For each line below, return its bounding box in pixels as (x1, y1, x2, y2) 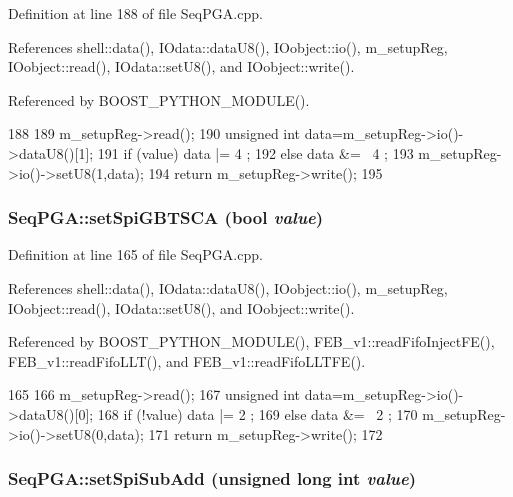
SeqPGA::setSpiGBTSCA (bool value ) (8, 205, 324, 230)
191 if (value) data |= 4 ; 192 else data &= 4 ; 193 (97, 142, 414, 163)
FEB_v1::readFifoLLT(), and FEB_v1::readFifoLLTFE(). (8, 350, 366, 371)
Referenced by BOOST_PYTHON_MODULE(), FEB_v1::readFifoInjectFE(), (8, 331, 495, 352)
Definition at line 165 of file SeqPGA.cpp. (8, 244, 263, 265)
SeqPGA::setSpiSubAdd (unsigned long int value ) (8, 466, 416, 491)
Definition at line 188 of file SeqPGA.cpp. (8, 3, 263, 23)
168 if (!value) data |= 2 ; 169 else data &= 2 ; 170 (97, 403, 418, 424)
